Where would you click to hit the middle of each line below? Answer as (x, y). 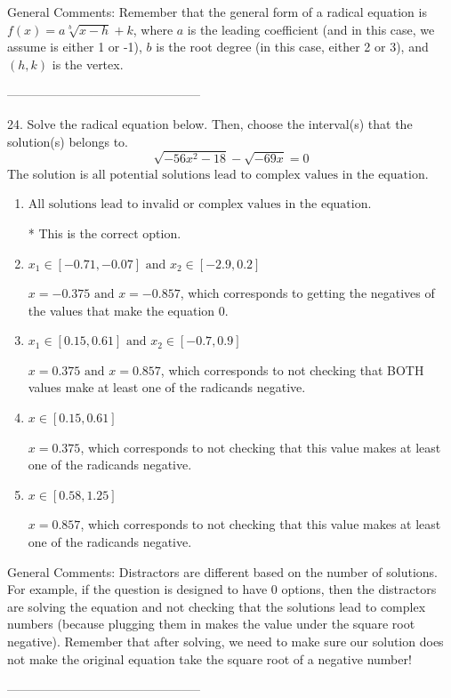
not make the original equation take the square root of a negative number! (209, 658)
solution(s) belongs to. (68, 141)
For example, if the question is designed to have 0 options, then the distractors (222, 589)
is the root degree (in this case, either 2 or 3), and (292, 47)
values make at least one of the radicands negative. (167, 387)
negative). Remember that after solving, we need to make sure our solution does (225, 642)
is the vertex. (88, 64)
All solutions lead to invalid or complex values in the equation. (200, 205)
